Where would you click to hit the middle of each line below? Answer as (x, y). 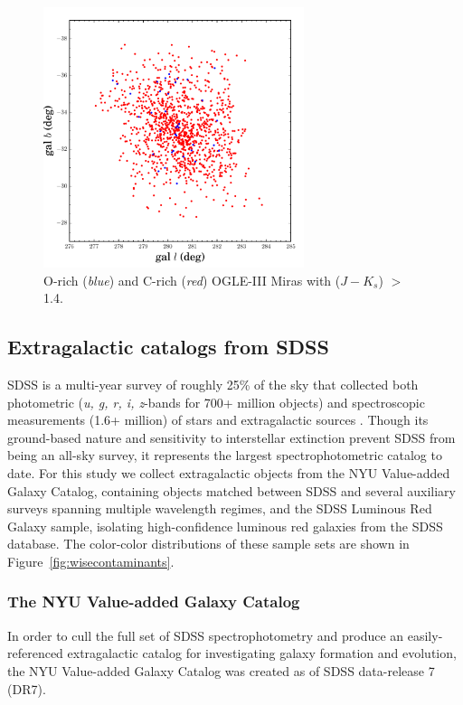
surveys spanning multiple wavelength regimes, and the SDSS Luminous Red (220, 508)
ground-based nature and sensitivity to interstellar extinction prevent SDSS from (231, 437)
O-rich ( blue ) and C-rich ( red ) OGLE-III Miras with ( (192, 280)
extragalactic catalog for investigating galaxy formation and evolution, (262, 653)
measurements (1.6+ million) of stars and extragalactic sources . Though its (218, 420)
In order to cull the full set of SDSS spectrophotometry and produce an (206, 635)
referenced (35, 653)
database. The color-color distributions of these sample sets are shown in (208, 544)
